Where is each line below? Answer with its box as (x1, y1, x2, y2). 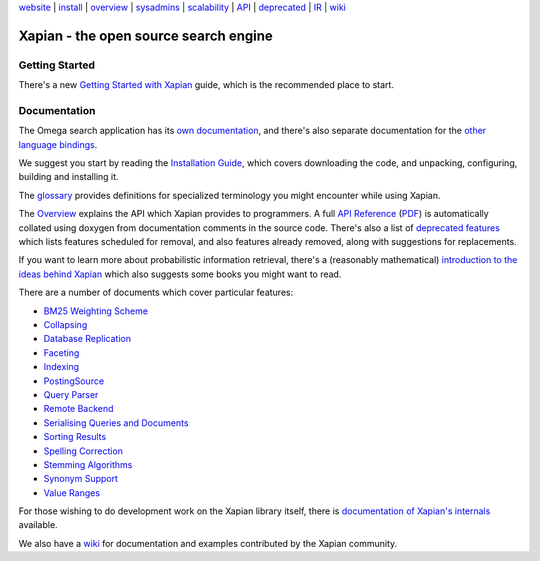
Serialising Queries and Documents (43, 416, 189, 429)
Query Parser (43, 388, 99, 400)
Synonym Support (43, 473, 119, 485)
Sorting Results (43, 431, 107, 443)
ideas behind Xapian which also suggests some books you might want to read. (18, 268, 342, 280)
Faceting (43, 346, 80, 359)
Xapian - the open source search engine (18, 27, 274, 44)
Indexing (43, 361, 80, 373)
